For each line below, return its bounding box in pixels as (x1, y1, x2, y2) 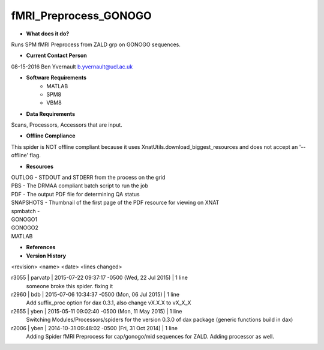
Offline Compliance (26, 132, 76, 139)
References (26, 244, 56, 251)
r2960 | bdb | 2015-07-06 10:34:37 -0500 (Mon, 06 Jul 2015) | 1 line (11, 291, 180, 298)
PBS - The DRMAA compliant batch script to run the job (11, 182, 149, 189)
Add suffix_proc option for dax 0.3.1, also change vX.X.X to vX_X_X (26, 299, 191, 306)
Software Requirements (26, 74, 87, 81)
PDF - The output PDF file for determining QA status (11, 190, 140, 198)
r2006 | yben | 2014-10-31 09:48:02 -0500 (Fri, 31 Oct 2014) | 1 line (11, 324, 178, 331)
